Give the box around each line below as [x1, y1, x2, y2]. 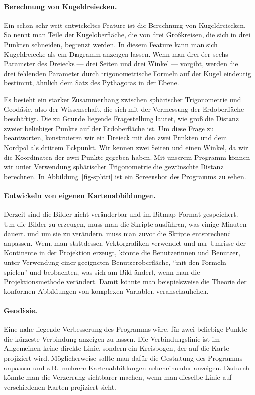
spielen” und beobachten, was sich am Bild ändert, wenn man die [4, 266, 200, 277]
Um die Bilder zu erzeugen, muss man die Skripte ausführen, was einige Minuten [4, 218, 247, 229]
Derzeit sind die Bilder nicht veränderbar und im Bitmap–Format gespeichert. [4, 209, 238, 219]
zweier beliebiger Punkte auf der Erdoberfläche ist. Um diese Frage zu [4, 123, 214, 133]
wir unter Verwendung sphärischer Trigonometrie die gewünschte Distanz [4, 161, 224, 172]
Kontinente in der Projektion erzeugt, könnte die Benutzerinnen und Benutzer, [4, 247, 240, 258]
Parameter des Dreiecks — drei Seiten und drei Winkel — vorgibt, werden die [4, 58, 238, 69]
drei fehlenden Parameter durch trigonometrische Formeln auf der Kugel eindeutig [4, 68, 251, 78]
